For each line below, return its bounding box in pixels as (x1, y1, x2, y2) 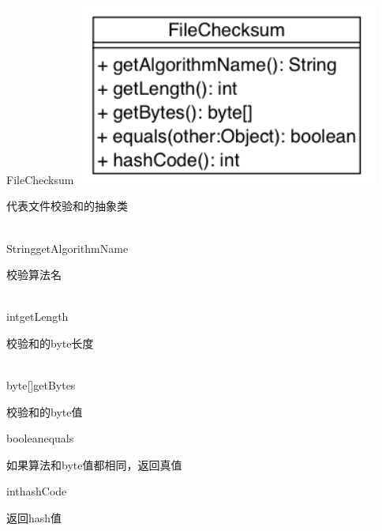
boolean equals (6, 430, 74, 446)
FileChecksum (6, 171, 74, 187)
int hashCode (6, 483, 67, 499)
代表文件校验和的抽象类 (6, 198, 128, 214)
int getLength (6, 308, 69, 325)
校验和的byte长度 (6, 334, 94, 351)
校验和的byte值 (6, 403, 83, 420)
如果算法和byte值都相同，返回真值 (6, 456, 182, 473)
